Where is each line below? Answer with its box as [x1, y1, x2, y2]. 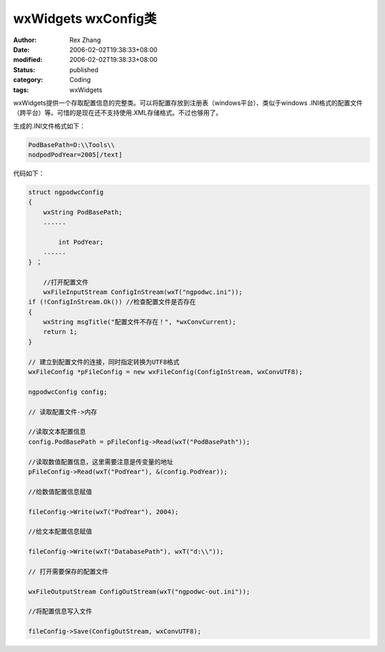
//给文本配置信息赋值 [28, 528, 93, 536]
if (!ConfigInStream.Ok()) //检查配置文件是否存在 [28, 298, 196, 306]
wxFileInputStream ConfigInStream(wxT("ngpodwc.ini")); [43, 287, 243, 296]
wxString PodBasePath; [43, 208, 123, 216]
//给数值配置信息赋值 [28, 487, 93, 496]
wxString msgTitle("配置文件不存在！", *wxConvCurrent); [43, 318, 237, 326]
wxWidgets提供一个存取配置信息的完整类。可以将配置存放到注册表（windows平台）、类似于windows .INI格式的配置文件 [13, 98, 363, 107]
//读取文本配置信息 [28, 428, 86, 436]
